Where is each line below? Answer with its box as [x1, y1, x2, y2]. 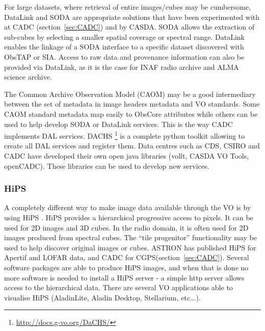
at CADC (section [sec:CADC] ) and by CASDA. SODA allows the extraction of [4, 21, 255, 32]
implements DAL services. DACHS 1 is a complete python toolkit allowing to [4, 129, 245, 141]
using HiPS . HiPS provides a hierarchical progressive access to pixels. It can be [4, 212, 253, 222]
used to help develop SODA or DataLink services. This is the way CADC [4, 118, 233, 129]
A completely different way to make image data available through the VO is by [4, 202, 251, 213]
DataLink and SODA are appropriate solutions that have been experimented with [4, 11, 260, 22]
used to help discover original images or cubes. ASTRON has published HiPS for [4, 242, 256, 252]
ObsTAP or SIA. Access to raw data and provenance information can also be [4, 51, 245, 62]
